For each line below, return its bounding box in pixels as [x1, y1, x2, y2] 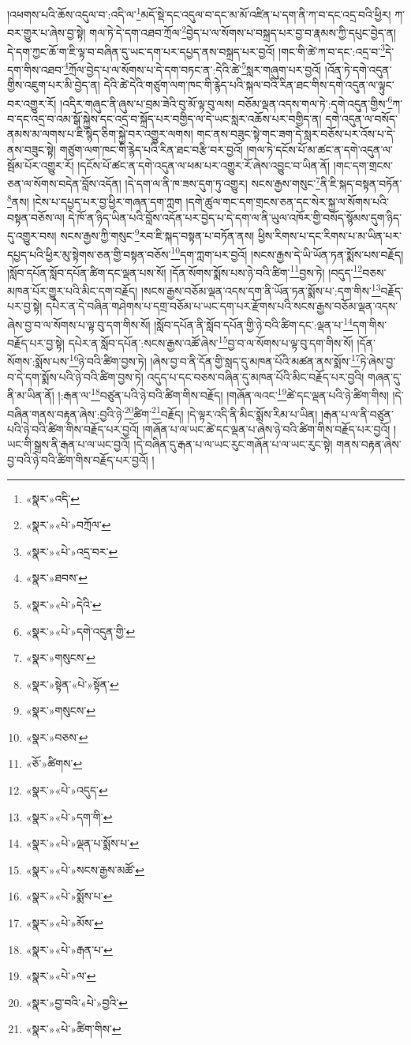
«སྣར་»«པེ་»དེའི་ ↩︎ [25, 596, 102, 612]
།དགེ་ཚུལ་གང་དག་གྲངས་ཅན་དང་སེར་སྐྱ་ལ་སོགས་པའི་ [185, 194, 389, 210]
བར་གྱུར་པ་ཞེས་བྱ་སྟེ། [7, 24, 86, 40]
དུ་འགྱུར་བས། [7, 227, 57, 243]
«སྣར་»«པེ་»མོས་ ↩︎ [25, 915, 103, 931]
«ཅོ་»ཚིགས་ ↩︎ [25, 755, 83, 772]
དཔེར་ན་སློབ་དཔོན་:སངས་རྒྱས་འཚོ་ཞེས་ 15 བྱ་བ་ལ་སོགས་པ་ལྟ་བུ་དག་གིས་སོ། [68, 333, 353, 351]
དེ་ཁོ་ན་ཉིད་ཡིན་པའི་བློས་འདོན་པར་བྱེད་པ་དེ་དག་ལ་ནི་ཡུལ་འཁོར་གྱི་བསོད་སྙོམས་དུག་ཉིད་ [68, 209, 402, 225]
